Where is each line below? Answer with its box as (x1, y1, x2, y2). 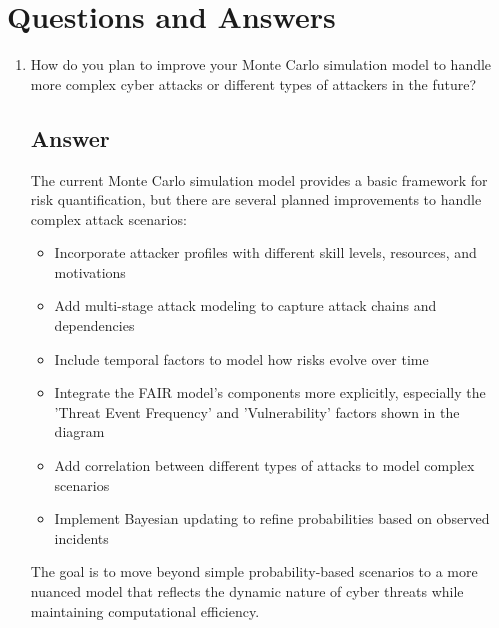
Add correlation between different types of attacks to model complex (54, 455, 475, 476)
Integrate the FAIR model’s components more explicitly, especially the (54, 382, 486, 403)
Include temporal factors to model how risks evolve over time (54, 348, 429, 369)
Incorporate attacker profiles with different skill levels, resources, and (54, 242, 477, 263)
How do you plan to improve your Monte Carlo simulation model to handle (30, 54, 492, 75)
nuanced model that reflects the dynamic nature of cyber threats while (30, 581, 464, 602)
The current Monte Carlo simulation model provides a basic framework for (30, 169, 488, 190)
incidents (54, 527, 109, 548)
